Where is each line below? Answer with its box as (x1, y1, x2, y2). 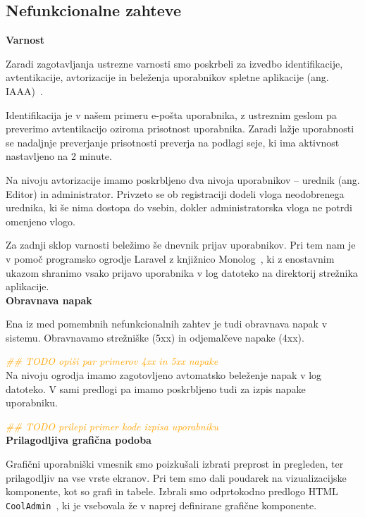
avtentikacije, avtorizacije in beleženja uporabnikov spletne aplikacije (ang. (6, 70, 329, 85)
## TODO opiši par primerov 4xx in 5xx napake (6, 354, 218, 368)
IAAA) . (6, 83, 43, 98)
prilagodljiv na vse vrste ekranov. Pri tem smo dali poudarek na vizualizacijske (6, 470, 347, 485)
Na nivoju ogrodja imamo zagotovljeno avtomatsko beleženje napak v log (6, 368, 322, 382)
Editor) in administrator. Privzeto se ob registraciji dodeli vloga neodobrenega (6, 186, 345, 201)
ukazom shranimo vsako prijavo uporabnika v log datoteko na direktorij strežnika (6, 265, 358, 280)
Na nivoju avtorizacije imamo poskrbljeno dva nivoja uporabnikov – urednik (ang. (6, 172, 360, 187)
